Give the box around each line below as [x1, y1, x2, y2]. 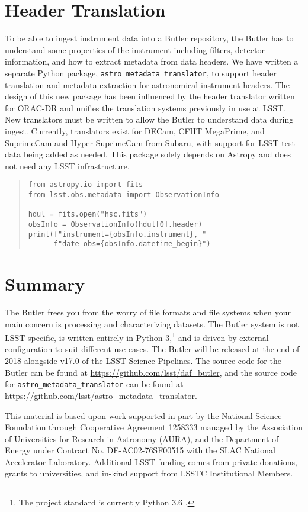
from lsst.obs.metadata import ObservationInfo [28, 190, 219, 199]
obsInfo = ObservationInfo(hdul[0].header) [28, 220, 203, 228]
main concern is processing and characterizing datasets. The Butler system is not [5, 317, 299, 330]
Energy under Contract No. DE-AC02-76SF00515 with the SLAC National [5, 444, 275, 456]
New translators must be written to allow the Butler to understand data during [5, 113, 294, 125]
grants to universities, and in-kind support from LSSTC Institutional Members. [5, 467, 293, 479]
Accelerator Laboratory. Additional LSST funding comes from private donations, [5, 455, 297, 468]
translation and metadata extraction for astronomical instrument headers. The [5, 78, 290, 91]
